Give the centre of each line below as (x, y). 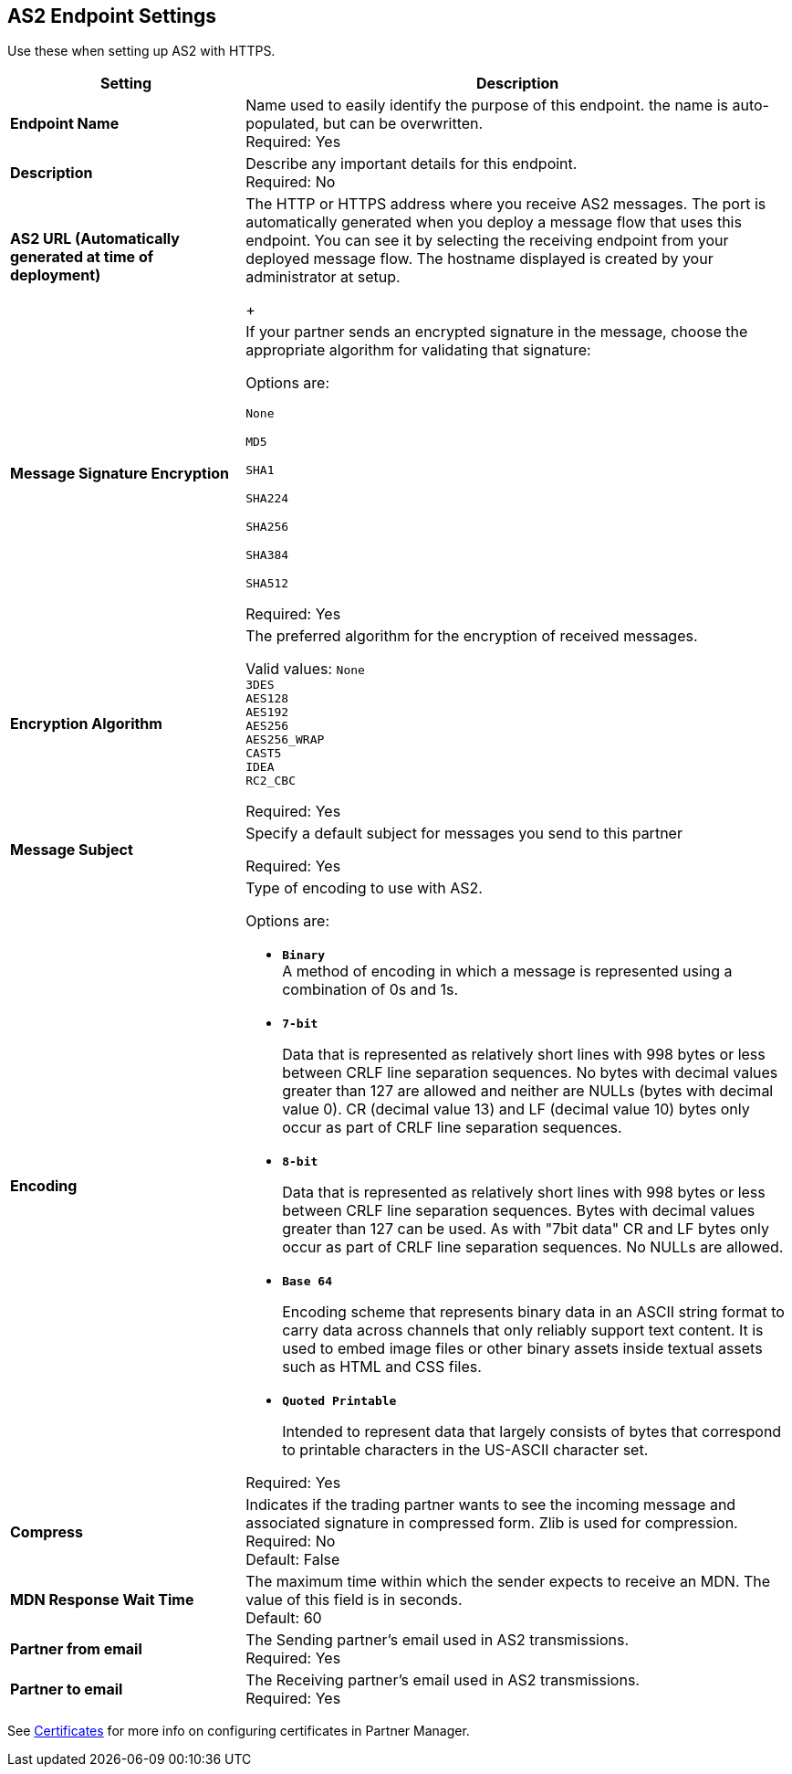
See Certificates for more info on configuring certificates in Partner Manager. (239, 1731)
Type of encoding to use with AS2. (364, 888)
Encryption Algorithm (86, 724)
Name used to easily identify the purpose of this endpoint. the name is (487, 106)
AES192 (267, 713)
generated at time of (82, 257)
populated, (282, 124)
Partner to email (67, 1690)
